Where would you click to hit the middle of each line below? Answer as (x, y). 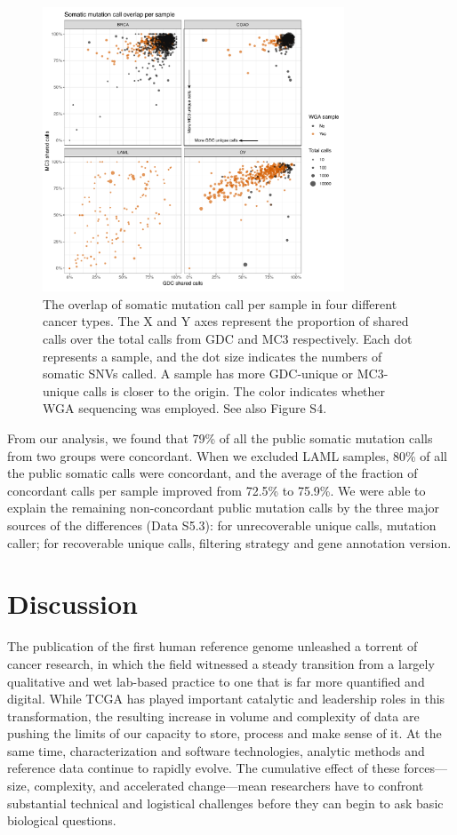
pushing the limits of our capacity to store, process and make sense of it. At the (224, 733)
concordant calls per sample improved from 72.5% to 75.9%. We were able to (216, 490)
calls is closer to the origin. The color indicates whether (234, 390)
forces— (425, 768)
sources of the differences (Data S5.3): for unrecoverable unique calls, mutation (222, 525)
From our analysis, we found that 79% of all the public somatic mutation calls (220, 438)
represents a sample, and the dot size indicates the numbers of (212, 356)
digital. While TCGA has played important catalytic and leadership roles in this (226, 699)
